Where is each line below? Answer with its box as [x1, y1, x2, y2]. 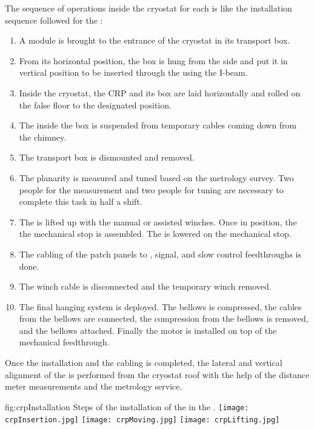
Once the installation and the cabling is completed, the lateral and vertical [5, 356, 282, 369]
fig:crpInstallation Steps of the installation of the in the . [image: [5, 400, 249, 413]
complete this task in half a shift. [19, 195, 142, 208]
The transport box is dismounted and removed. [19, 151, 195, 164]
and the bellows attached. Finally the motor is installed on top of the [19, 324, 277, 336]
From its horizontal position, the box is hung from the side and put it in [19, 54, 288, 67]
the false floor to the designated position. [19, 98, 172, 111]
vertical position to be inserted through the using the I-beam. [19, 66, 248, 79]
